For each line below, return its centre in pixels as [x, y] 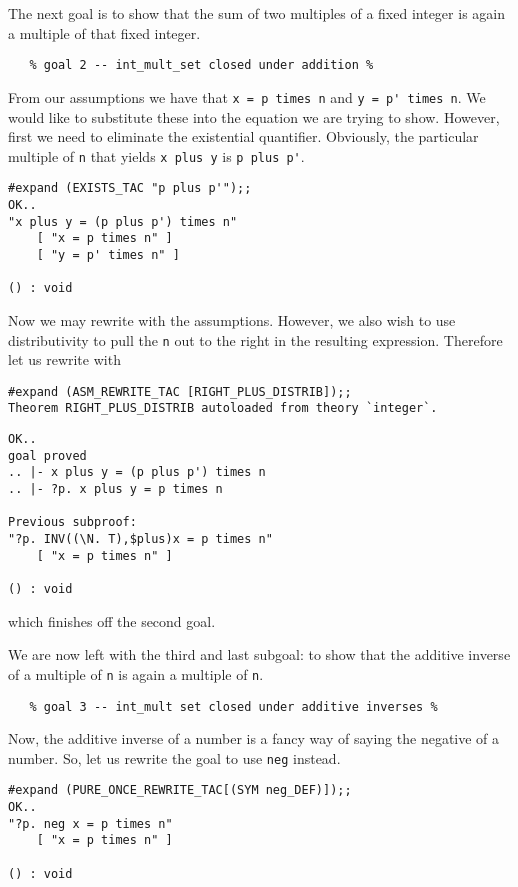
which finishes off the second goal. [112, 620]
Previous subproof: [72, 522]
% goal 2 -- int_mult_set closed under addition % [201, 65]
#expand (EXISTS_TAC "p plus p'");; [130, 188]
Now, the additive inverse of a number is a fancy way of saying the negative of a [254, 738]
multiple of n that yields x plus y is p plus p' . [156, 155]
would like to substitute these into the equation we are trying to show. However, [254, 116]
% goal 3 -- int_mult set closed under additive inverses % [233, 706]
